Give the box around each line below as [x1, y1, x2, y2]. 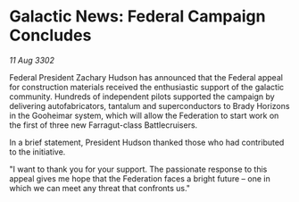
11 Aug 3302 [9, 55, 55, 65]
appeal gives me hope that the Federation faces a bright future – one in [9, 173, 270, 184]
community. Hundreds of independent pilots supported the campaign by [9, 91, 275, 102]
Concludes [9, 25, 92, 46]
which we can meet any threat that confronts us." [9, 182, 190, 193]
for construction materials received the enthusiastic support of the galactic [9, 81, 285, 92]
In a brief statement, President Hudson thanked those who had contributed [9, 137, 285, 147]
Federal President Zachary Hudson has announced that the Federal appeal [9, 72, 284, 82]
